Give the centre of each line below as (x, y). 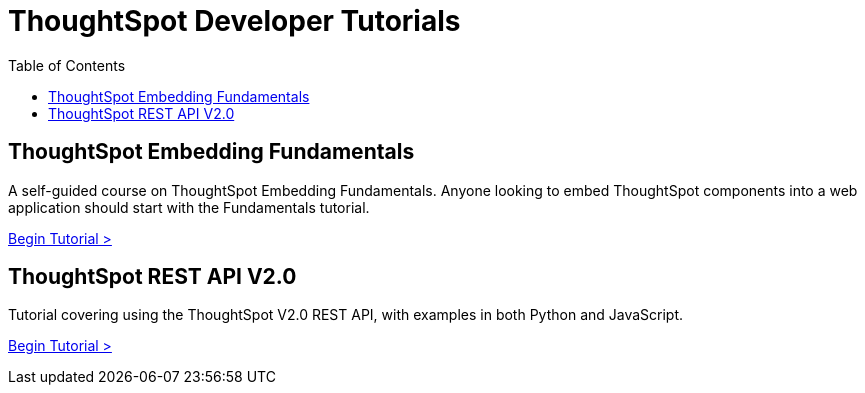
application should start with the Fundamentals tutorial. (189, 207)
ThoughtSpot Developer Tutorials (234, 21)
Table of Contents (67, 65)
